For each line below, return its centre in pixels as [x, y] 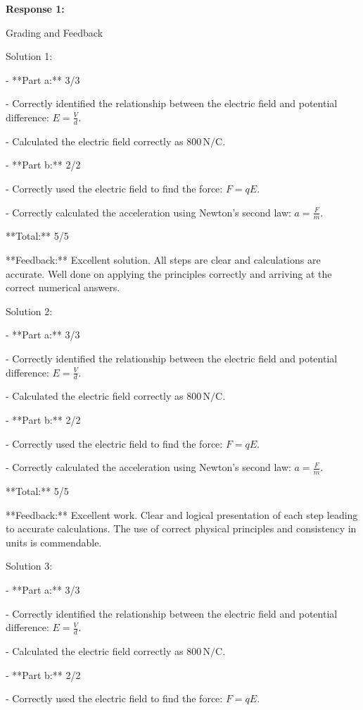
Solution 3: [29, 566]
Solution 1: [29, 56]
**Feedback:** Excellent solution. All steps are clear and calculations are [163, 259]
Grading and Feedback [55, 32]
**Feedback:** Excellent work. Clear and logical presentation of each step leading [182, 514]
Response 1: [35, 8]
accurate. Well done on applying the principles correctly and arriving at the [169, 273]
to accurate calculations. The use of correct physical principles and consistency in [181, 528]
